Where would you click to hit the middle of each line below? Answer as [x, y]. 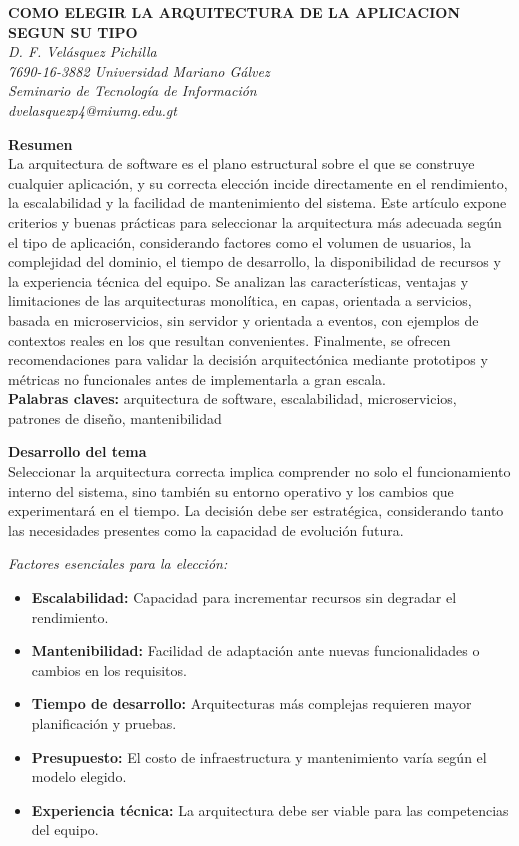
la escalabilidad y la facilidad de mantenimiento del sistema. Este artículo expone [257, 202]
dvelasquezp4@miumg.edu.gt [92, 109]
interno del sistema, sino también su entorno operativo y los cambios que [231, 490]
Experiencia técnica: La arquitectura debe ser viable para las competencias [270, 809]
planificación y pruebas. [104, 723]
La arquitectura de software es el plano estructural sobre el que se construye [241, 163]
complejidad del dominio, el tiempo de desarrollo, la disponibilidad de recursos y [254, 261]
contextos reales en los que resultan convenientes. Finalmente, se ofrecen [229, 339]
